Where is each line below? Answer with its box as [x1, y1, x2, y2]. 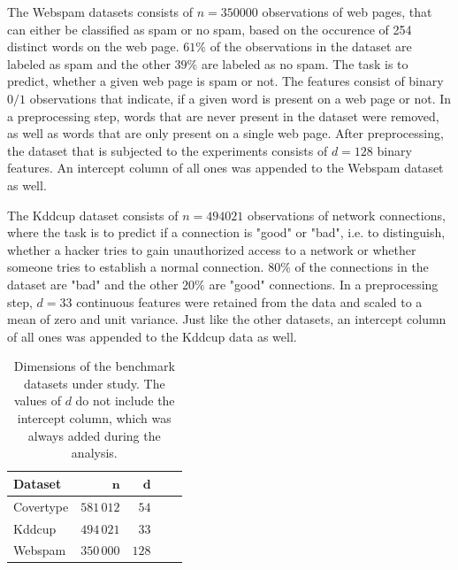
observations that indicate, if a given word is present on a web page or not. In [29, 89, 452, 107]
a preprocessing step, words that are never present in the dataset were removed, [7, 106, 439, 125]
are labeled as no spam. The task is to [201, 54, 408, 73]
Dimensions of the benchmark [13, 357, 175, 375]
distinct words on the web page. [7, 37, 179, 56]
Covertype [13, 497, 69, 515]
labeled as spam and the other [7, 54, 171, 73]
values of [14, 391, 61, 410]
